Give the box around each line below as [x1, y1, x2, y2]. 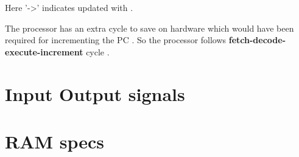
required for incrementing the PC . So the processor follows [5, 33, 227, 46]
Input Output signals [5, 81, 185, 106]
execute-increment [5, 45, 83, 58]
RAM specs [5, 128, 105, 153]
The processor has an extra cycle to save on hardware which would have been [5, 21, 294, 34]
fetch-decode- [228, 33, 286, 46]
